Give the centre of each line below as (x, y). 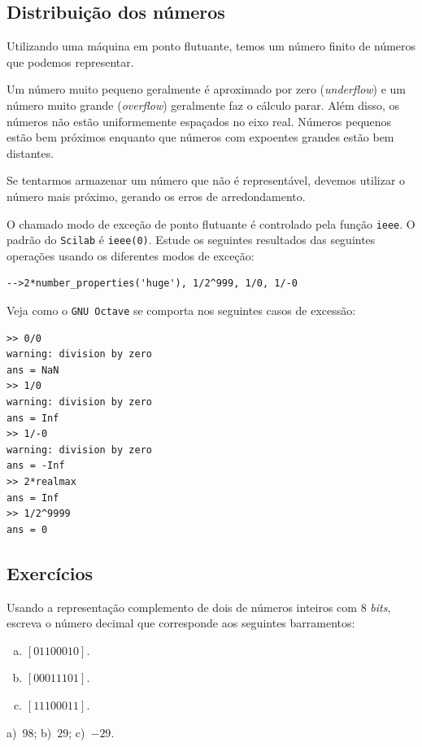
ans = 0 (27, 529)
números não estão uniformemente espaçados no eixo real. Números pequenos (199, 121)
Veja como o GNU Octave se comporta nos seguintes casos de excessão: (181, 310)
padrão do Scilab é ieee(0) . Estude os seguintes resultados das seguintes (191, 240)
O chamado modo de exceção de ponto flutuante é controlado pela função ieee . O (211, 223)
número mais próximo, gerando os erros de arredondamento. (156, 196)
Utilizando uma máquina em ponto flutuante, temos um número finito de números (211, 46)
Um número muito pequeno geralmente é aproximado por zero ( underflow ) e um (207, 89)
